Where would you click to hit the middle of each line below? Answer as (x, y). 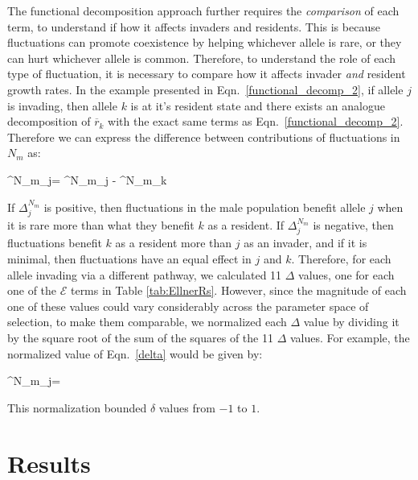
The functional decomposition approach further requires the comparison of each (203, 10)
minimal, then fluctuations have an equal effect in (129, 258)
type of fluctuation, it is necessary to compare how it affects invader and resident (207, 74)
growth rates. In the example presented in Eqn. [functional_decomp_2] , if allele (205, 89)
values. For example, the (350, 337)
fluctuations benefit (55, 243)
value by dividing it (351, 322)
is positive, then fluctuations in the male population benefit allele (205, 207)
